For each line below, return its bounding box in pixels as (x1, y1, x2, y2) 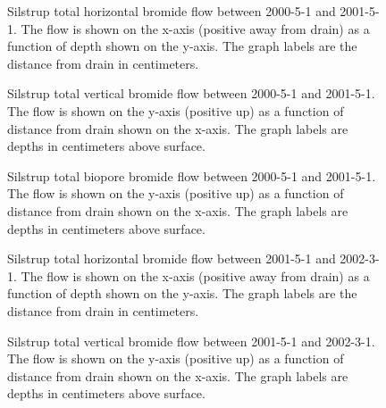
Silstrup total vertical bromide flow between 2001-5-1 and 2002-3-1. (7, 331, 375, 350)
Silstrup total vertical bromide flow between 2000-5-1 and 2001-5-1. (7, 84, 375, 103)
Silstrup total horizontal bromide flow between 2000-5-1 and (7, 2, 336, 20)
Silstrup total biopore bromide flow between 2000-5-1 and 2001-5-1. (7, 166, 376, 185)
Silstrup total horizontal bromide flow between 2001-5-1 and (7, 249, 336, 268)
